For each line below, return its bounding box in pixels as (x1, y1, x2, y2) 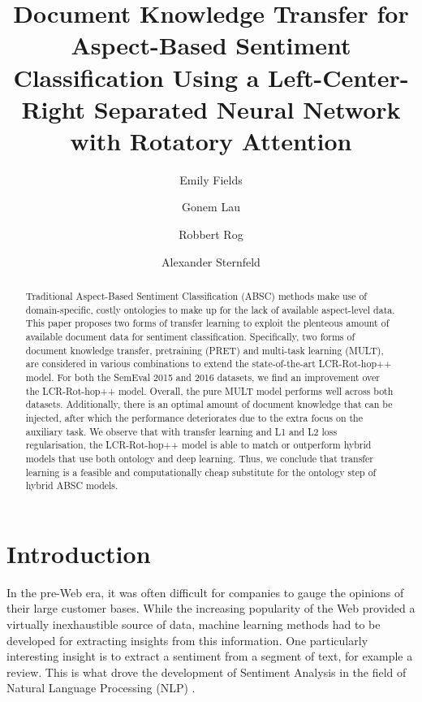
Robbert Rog (179, 226, 243, 243)
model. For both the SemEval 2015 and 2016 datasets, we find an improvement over (25, 370, 381, 383)
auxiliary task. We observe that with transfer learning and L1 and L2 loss (25, 424, 338, 438)
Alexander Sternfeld (161, 253, 261, 270)
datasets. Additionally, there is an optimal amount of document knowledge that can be (25, 397, 393, 411)
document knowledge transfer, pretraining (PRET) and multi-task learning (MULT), (25, 343, 384, 357)
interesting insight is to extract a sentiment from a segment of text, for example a (6, 648, 413, 665)
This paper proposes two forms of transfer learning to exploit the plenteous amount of (25, 316, 390, 330)
